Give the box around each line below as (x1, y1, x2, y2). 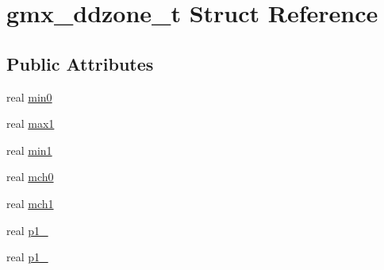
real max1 (6, 115, 55, 132)
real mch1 (6, 195, 54, 211)
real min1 (6, 141, 52, 158)
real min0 (6, 88, 52, 105)
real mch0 (6, 168, 54, 185)
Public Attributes (6, 51, 154, 75)
